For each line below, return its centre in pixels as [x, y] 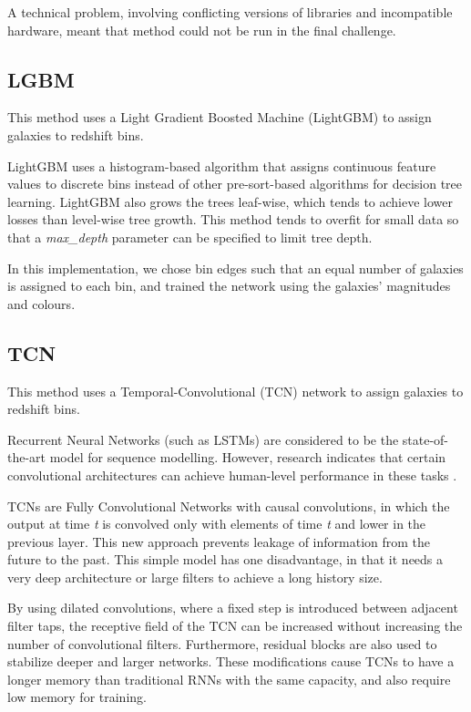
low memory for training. [77, 697]
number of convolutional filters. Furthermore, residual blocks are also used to [222, 643]
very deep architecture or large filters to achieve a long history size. [195, 577]
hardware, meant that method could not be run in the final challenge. [202, 30]
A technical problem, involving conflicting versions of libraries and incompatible [230, 12]
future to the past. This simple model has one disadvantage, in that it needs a [225, 559]
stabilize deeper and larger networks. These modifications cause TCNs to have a [231, 661]
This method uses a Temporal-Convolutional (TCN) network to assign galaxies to [235, 391]
